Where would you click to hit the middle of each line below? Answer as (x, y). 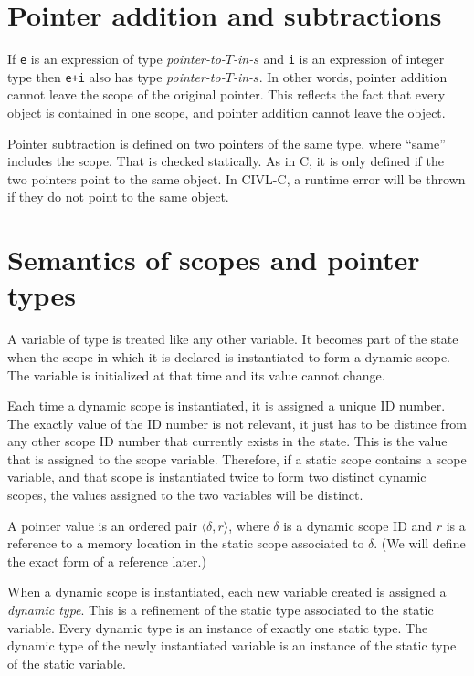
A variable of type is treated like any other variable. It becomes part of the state (233, 339)
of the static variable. (67, 663)
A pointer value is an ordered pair (102, 525)
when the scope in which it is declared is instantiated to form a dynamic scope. (229, 356)
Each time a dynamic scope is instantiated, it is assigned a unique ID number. (226, 406)
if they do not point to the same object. (118, 197)
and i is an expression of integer (354, 59)
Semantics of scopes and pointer (214, 260)
